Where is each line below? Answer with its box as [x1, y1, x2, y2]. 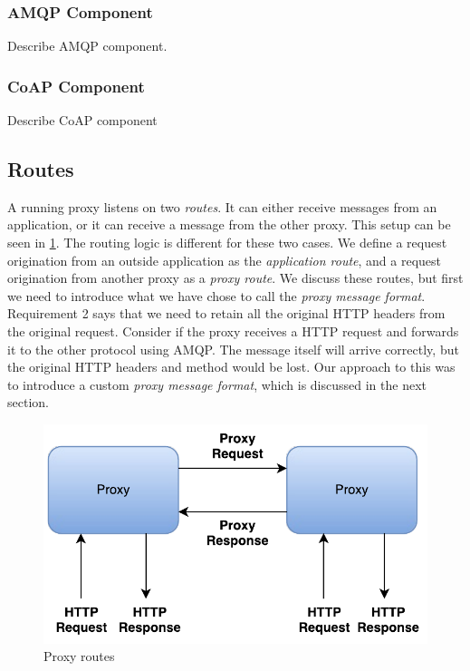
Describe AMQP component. [7, 36, 168, 55]
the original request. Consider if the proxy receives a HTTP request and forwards [7, 321, 459, 340]
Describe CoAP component [7, 111, 158, 130]
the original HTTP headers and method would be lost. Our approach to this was [7, 357, 456, 376]
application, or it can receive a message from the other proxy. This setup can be [7, 215, 451, 234]
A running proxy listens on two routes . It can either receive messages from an [7, 197, 437, 216]
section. [7, 393, 49, 412]
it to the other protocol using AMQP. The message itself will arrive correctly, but [7, 339, 459, 358]
